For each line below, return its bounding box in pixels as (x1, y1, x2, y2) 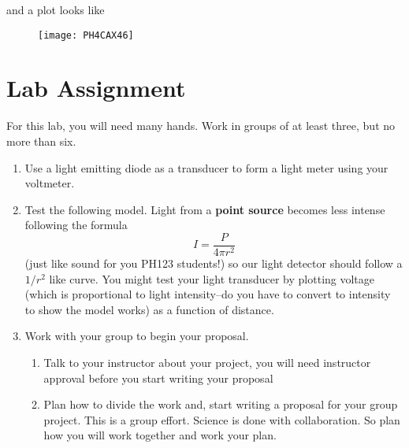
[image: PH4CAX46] (38, 29, 134, 41)
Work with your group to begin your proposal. (24, 328, 249, 344)
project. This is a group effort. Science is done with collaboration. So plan (43, 411, 400, 428)
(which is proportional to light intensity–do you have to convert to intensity (24, 286, 391, 302)
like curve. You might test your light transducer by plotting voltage (49, 270, 375, 287)
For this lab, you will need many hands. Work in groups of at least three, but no (6, 117, 396, 134)
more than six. (6, 132, 76, 149)
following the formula (24, 217, 128, 233)
